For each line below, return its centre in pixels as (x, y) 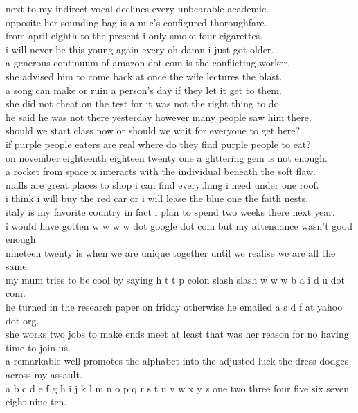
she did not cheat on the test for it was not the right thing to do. (144, 103)
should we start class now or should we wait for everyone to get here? (153, 130)
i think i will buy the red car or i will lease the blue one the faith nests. (157, 198)
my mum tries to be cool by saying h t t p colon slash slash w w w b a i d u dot (176, 279)
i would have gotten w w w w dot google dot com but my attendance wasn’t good (179, 225)
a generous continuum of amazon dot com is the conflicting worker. (148, 63)
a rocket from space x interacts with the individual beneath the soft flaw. (161, 171)
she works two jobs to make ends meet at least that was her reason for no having (177, 334)
